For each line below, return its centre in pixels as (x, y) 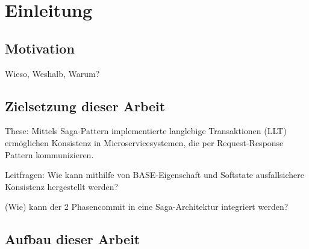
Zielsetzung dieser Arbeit (85, 106)
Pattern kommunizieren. (49, 154)
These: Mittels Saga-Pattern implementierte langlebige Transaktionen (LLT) (146, 131)
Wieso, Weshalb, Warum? (52, 73)
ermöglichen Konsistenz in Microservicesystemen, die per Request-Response (144, 142)
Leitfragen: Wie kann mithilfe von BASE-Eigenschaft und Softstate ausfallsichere (155, 175)
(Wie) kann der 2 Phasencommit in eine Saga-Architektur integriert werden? (147, 207)
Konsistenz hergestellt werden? (62, 186)
